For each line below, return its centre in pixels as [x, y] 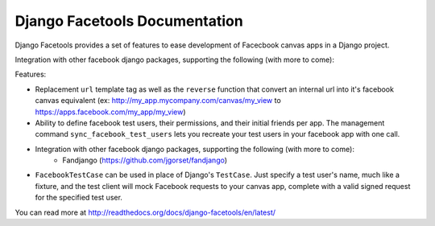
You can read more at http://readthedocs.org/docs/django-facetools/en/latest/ [145, 212]
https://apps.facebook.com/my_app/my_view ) [110, 112]
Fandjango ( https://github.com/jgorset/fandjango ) [145, 160]
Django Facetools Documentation [129, 21]
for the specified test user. [79, 198]
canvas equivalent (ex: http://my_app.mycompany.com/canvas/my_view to [158, 101]
